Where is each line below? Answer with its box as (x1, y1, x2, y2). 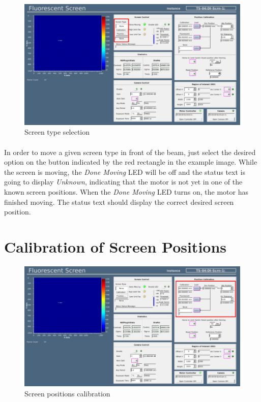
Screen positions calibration (24, 388, 110, 399)
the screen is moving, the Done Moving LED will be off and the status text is (4, 166, 245, 177)
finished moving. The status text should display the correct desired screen (4, 196, 234, 207)
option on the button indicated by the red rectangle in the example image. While (4, 157, 257, 167)
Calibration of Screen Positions (4, 236, 227, 257)
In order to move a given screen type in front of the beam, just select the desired (4, 146, 256, 157)
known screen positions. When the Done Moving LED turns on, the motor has (4, 186, 248, 197)
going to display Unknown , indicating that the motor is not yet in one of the (4, 176, 243, 187)
